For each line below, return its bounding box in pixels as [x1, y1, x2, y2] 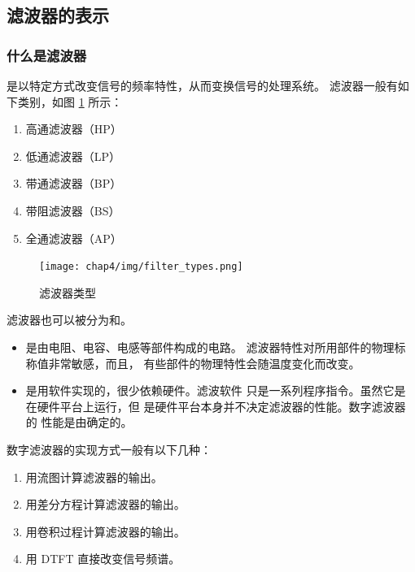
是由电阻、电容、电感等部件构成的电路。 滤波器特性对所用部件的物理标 [25, 339, 406, 355]
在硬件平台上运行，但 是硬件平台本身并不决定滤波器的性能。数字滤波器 [25, 397, 406, 414]
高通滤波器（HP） [25, 120, 122, 137]
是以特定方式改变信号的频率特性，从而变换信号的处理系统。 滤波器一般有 [7, 77, 398, 93]
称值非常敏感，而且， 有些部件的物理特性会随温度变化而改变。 [25, 354, 360, 371]
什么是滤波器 [7, 45, 87, 65]
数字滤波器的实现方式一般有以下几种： [7, 440, 212, 457]
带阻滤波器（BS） [25, 201, 120, 219]
